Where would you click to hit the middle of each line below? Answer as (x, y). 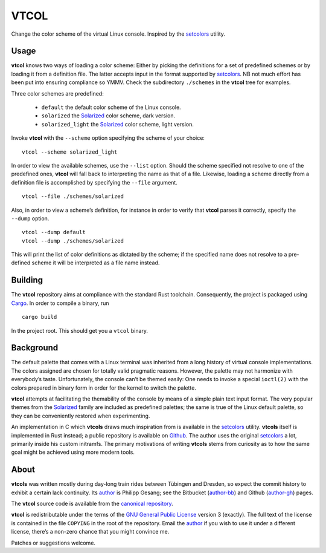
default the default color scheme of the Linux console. (111, 107)
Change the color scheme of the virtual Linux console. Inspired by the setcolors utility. (118, 34)
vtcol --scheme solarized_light (70, 152)
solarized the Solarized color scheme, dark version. (108, 116)
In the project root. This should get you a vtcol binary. (79, 330)
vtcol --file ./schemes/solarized (73, 196)
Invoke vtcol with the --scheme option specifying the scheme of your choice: (108, 138)
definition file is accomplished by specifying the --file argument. (94, 182)
